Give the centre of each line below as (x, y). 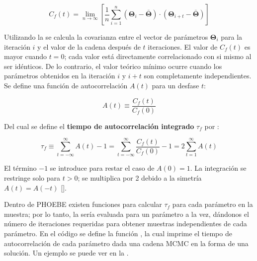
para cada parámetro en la (213, 204)
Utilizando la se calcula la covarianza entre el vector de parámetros (106, 37)
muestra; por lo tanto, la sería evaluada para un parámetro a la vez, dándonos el (127, 214)
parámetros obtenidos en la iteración (60, 76)
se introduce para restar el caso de (102, 168)
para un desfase (175, 85)
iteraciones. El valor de (183, 46)
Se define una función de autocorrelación (66, 85)
